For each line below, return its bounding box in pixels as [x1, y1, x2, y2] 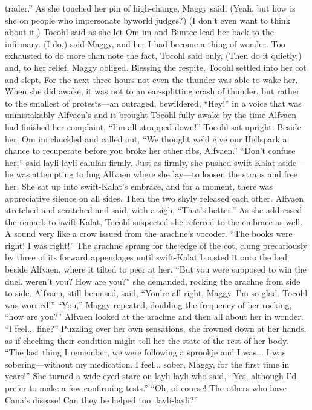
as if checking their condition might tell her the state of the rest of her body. [5, 334, 288, 346]
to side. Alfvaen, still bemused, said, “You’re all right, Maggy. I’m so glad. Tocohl [5, 286, 308, 299]
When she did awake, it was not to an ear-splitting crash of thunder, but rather [5, 85, 300, 98]
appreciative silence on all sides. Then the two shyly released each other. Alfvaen [5, 191, 304, 204]
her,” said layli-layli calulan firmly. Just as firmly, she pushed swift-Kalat [5, 156, 276, 168]
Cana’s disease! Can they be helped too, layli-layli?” [5, 393, 198, 406]
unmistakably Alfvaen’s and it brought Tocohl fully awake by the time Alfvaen [5, 108, 297, 121]
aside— [278, 156, 305, 168]
